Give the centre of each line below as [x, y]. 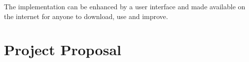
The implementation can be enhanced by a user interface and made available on [125, 6]
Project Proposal [63, 50]
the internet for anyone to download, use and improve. [86, 16]
